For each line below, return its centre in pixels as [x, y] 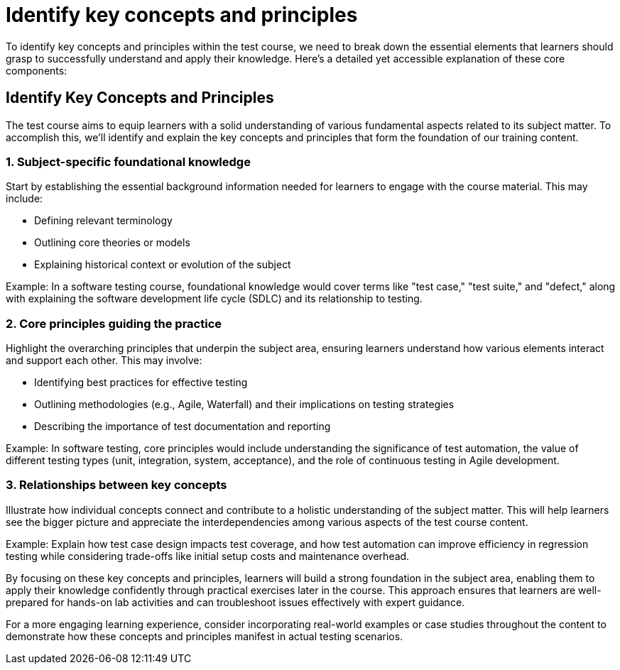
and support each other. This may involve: [104, 361]
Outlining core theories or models [112, 243]
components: [37, 70]
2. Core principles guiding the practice [114, 323]
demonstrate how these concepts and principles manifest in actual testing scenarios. [205, 636]
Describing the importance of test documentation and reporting [183, 427]
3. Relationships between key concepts [116, 485]
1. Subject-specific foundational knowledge [128, 161]
